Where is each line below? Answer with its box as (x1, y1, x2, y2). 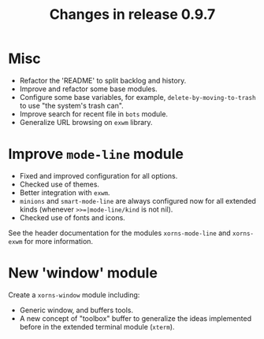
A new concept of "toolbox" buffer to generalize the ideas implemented (19, 313, 252, 323)
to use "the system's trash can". (19, 101, 124, 110)
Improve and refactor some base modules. (19, 84, 158, 94)
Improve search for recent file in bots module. (19, 109, 168, 119)
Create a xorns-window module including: (8, 289, 140, 300)
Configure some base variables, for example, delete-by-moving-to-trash (19, 92, 256, 101)
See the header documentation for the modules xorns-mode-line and (8, 228, 231, 238)
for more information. (24, 236, 93, 245)
